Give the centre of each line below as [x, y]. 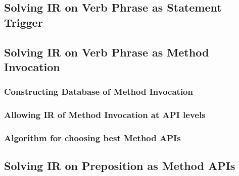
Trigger [23, 22]
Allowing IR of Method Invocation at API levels [105, 115]
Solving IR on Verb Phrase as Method [107, 52]
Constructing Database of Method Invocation [99, 92]
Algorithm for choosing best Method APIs [92, 137]
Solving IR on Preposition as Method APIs [120, 166]
